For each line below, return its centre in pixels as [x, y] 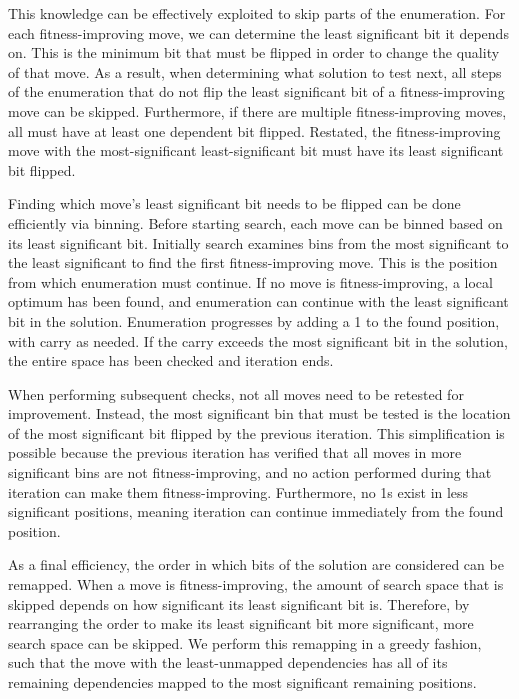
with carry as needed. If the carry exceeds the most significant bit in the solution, [258, 340]
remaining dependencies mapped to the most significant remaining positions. [242, 682]
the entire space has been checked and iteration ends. [171, 360]
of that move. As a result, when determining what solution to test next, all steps [255, 71]
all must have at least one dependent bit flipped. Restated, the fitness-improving [254, 130]
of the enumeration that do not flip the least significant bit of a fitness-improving [256, 91]
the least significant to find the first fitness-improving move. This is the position [253, 262]
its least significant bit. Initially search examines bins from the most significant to [258, 242]
